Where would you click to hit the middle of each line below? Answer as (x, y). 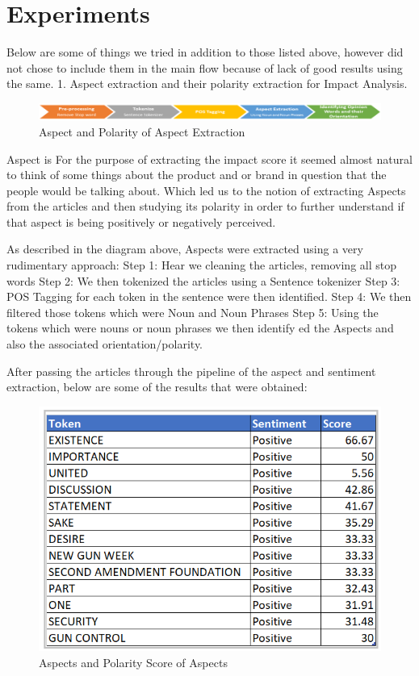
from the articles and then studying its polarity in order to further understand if (205, 206)
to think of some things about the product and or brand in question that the (197, 175)
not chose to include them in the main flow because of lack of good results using (205, 67)
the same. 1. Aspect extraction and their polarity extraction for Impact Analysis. (207, 83)
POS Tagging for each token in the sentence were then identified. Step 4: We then (209, 296)
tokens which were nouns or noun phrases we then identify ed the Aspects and (200, 328)
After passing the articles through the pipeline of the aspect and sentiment (191, 371)
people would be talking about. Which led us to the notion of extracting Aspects (206, 190)
